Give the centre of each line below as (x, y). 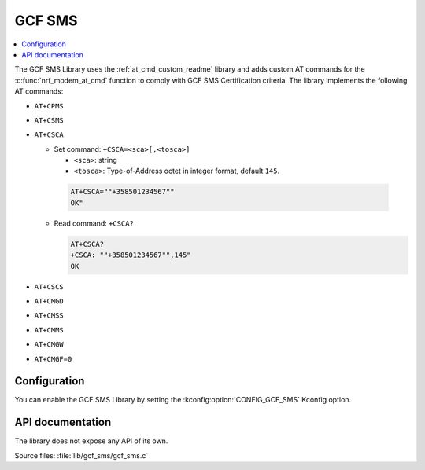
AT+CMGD (49, 301)
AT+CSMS (49, 120)
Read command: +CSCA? (94, 223)
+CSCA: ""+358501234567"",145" (131, 255)
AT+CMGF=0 (53, 359)
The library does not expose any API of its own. (91, 441)
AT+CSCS (49, 286)
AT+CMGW (49, 345)
